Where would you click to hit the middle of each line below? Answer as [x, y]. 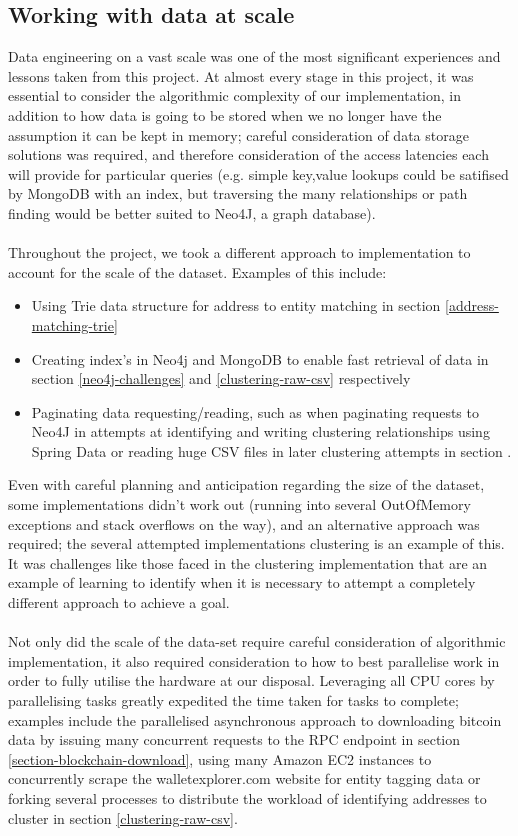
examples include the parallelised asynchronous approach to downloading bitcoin [255, 719]
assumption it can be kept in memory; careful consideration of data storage [238, 134]
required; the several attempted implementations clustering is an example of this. [256, 543]
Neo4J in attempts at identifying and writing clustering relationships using [260, 431]
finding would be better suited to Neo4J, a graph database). [192, 212]
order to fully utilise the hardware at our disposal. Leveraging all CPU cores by [251, 680]
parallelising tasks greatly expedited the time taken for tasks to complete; [233, 700]
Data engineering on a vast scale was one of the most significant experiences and [254, 56]
